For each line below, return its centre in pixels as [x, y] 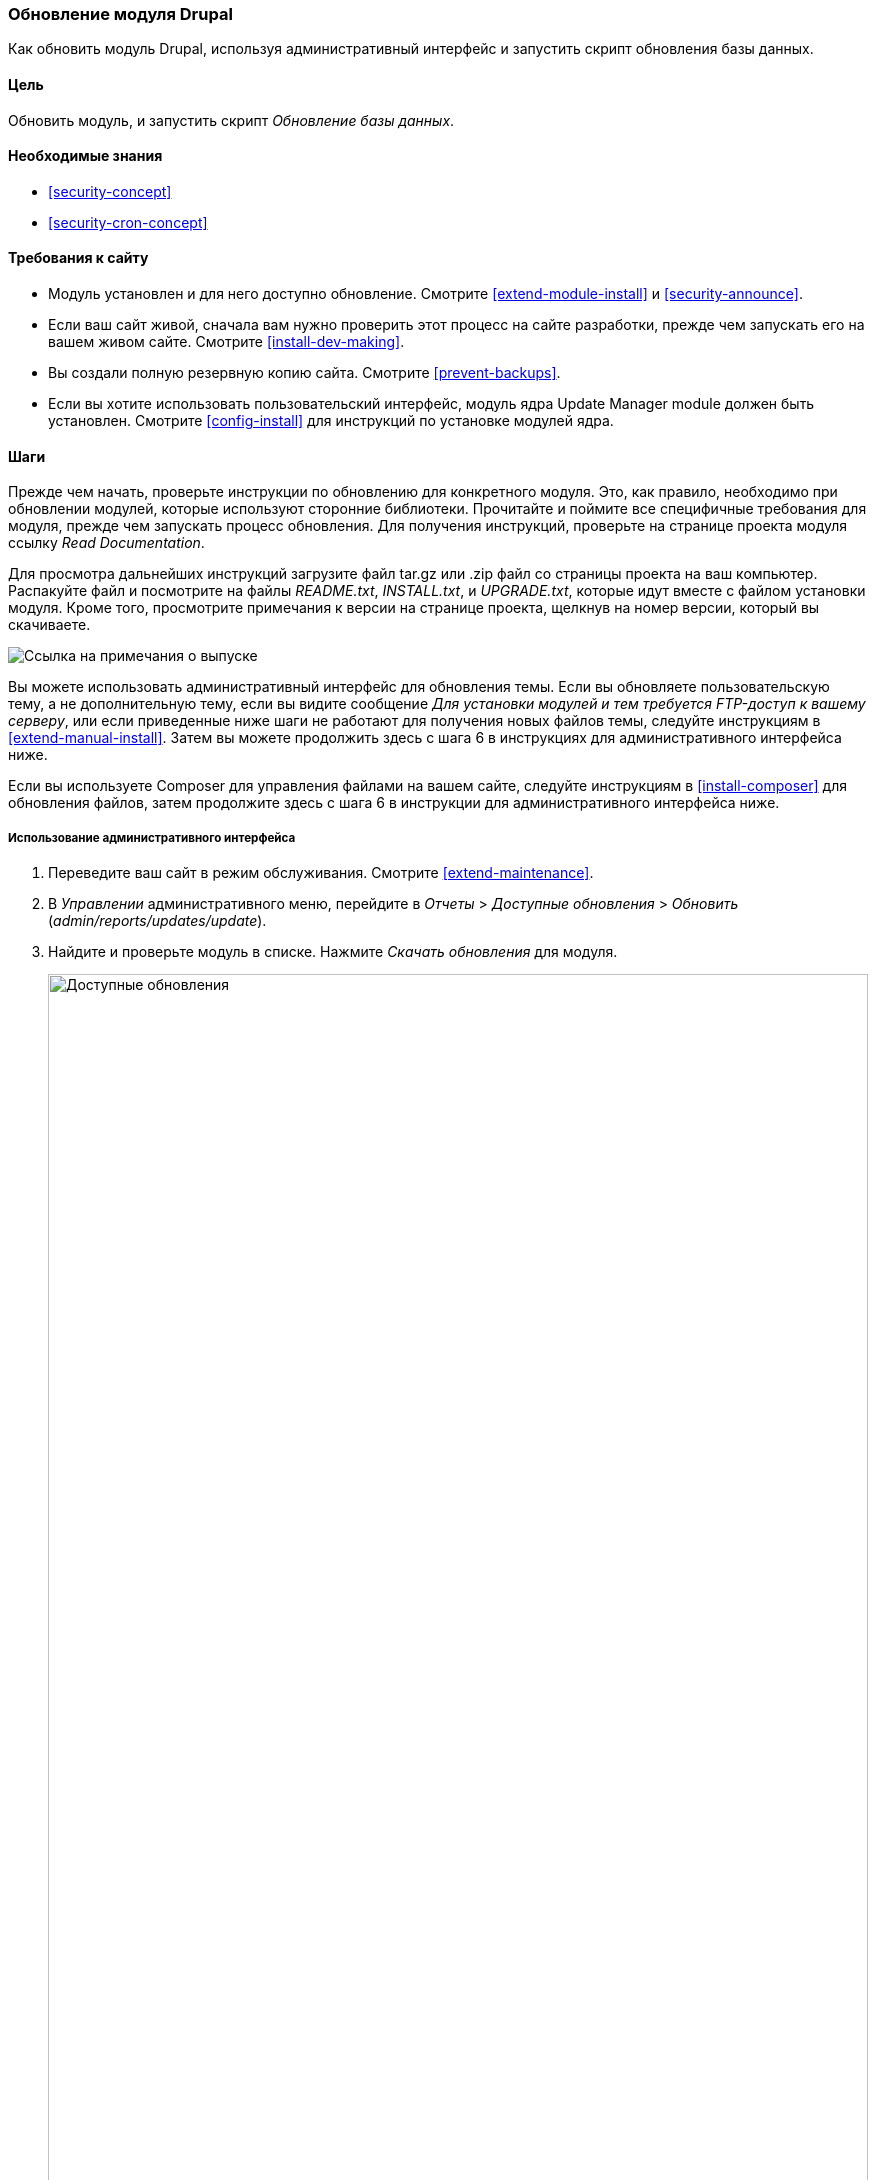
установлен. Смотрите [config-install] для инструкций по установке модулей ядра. [331, 421]
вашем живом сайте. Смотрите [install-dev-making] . [226, 342]
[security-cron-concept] [128, 222]
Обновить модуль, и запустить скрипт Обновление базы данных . [231, 120]
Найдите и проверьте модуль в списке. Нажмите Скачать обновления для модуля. [333, 952]
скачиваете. [49, 625]
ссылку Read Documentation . [106, 543]
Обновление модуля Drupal [120, 14]
